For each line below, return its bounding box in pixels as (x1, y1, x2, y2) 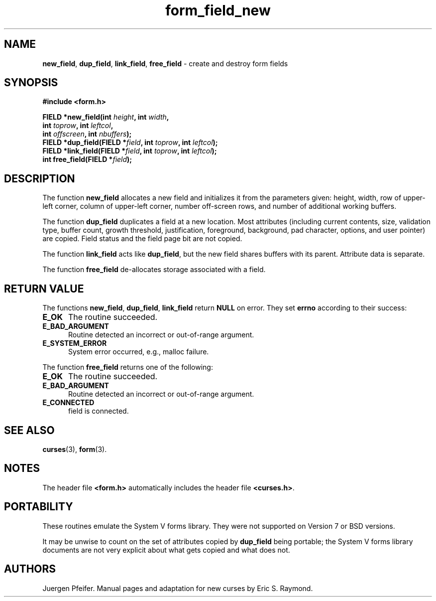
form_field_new (165, 2, 271, 19)
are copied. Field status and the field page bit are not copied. (42, 234, 242, 243)
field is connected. (68, 407, 129, 416)
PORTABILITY (4, 500, 73, 513)
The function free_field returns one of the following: (42, 363, 213, 372)
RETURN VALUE (4, 282, 84, 295)
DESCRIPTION (4, 172, 75, 185)
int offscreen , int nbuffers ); (42, 130, 132, 139)
